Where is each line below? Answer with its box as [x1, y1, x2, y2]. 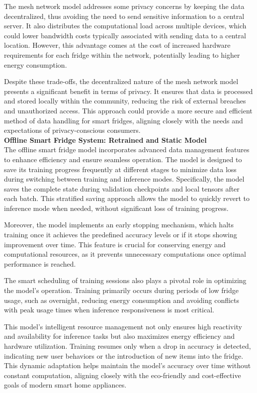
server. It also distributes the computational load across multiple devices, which [4, 20, 247, 31]
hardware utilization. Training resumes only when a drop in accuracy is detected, [4, 341, 251, 351]
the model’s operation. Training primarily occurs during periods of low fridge [4, 285, 239, 295]
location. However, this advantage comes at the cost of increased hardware [4, 40, 231, 50]
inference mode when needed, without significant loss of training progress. [4, 202, 229, 213]
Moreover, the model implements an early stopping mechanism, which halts [4, 219, 234, 230]
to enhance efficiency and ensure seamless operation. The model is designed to [4, 154, 242, 164]
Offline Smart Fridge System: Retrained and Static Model [4, 134, 207, 145]
